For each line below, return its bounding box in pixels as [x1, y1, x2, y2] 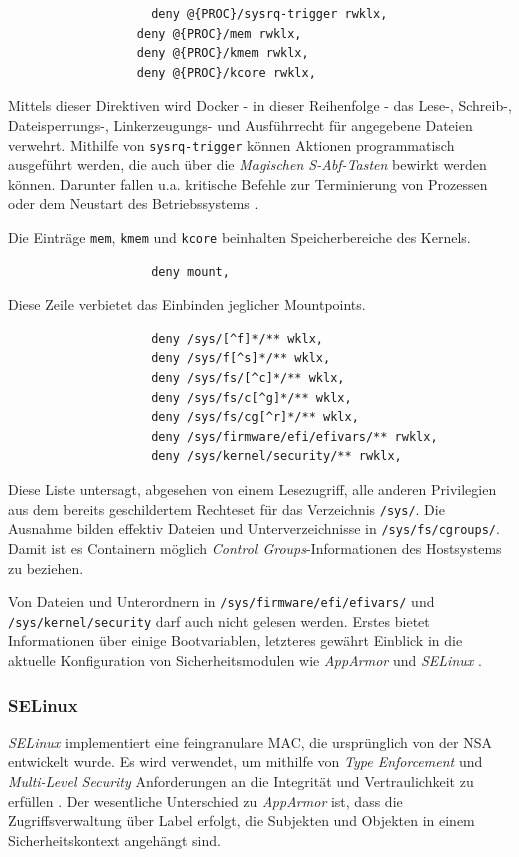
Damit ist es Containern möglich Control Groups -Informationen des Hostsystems [8, 537, 502, 558]
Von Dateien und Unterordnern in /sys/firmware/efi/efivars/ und [8, 591, 435, 612]
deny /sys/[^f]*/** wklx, [151, 331, 323, 346]
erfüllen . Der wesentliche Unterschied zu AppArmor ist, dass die [8, 790, 403, 811]
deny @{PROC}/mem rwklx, [136, 26, 302, 41]
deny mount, [151, 264, 230, 279]
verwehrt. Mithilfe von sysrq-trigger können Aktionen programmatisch [8, 134, 455, 155]
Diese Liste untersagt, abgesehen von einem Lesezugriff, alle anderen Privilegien [8, 479, 497, 499]
